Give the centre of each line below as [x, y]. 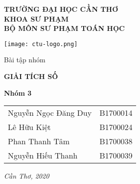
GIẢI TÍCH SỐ [31, 76]
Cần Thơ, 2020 [27, 176]
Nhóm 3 [18, 92]
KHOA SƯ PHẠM [36, 18]
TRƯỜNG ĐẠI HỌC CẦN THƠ [61, 9]
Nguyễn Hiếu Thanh [43, 156]
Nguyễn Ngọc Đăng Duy [50, 113]
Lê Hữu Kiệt [29, 127]
